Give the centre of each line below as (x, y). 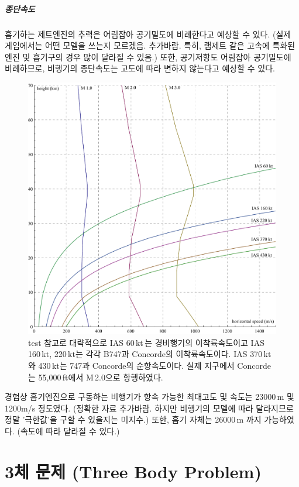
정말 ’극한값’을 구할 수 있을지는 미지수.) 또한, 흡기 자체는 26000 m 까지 (133, 419)
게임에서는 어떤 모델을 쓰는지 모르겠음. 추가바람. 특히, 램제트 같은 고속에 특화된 (150, 45)
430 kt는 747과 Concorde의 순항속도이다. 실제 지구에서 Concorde (154, 366)
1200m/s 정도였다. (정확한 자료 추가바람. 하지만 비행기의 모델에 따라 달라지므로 (149, 408)
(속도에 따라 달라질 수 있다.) (68, 431)
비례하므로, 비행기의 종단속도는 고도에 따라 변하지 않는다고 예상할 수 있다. (140, 68)
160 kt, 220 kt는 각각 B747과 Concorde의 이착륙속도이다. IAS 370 (145, 354)
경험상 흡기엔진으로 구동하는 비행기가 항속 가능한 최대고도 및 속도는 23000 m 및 (149, 397)
